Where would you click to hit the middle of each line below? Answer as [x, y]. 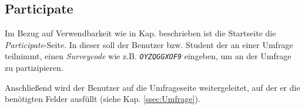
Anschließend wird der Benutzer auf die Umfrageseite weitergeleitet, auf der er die [152, 87]
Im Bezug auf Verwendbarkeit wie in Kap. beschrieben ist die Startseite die [140, 33]
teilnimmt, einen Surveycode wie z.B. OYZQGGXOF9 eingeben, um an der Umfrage [148, 56]
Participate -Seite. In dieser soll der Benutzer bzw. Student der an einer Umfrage [149, 44]
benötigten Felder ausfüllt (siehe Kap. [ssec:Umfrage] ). [103, 99]
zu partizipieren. [34, 68]
